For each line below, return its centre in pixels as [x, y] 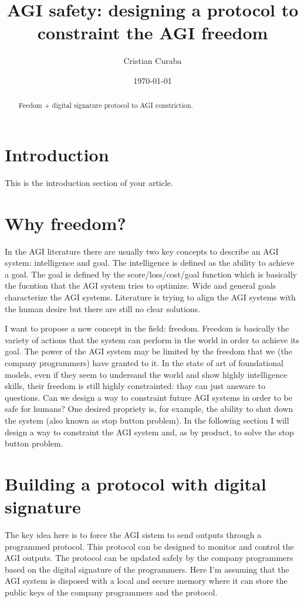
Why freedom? [65, 223]
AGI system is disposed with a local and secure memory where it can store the [146, 581]
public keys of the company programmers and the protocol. [111, 592]
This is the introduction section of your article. [89, 182]
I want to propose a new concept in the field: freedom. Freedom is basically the [147, 328]
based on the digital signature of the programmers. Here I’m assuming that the [147, 569]
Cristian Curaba [153, 61]
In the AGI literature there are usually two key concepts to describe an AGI [142, 251]
